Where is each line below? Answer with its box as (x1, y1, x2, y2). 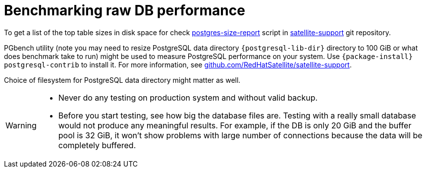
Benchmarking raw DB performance (4, 2, 245, 19)
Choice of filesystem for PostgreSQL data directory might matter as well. (4, 75, 241, 84)
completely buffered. (58, 140, 136, 150)
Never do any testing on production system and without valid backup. (58, 92, 318, 103)
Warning (5, 120, 37, 130)
